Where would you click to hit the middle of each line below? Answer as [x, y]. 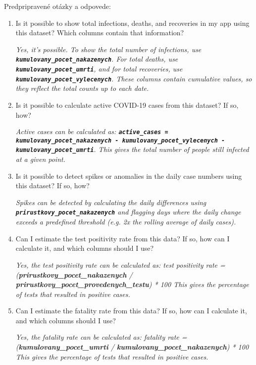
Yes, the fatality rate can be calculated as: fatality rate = [101, 337]
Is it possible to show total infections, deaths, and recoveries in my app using [132, 23]
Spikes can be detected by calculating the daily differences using [111, 202]
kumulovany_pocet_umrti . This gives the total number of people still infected [132, 149]
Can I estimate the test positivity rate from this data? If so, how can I [123, 238]
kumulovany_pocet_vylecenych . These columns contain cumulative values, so [134, 78]
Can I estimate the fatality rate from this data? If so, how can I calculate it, [131, 311]
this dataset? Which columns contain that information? [100, 33]
